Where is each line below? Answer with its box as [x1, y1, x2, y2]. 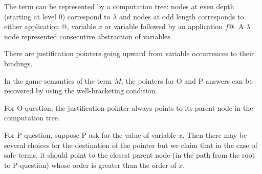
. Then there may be [182, 129, 247, 140]
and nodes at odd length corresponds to [119, 11, 244, 21]
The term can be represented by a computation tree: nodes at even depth [4, 1, 234, 11]
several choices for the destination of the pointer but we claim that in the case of [4, 139, 257, 150]
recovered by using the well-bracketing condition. [4, 85, 158, 96]
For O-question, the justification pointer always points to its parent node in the [4, 102, 253, 113]
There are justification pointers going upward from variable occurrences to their [4, 48, 254, 59]
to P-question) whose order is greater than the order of [4, 159, 177, 170]
